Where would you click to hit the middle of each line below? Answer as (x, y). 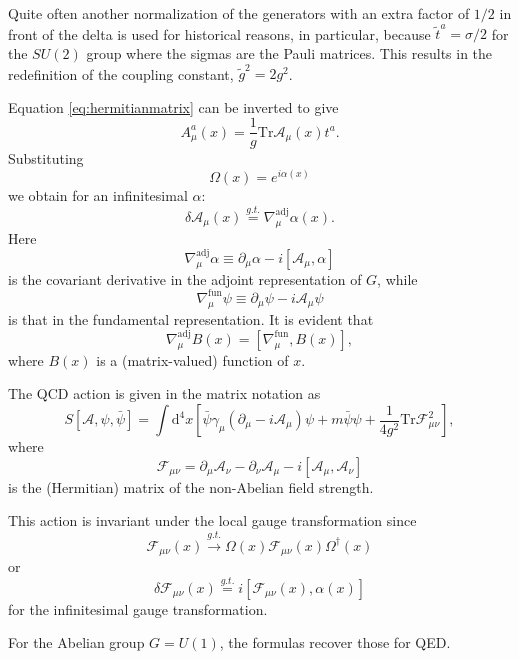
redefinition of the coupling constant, (121, 73)
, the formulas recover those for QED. (335, 642)
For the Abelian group (76, 642)
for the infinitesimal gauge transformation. (138, 608)
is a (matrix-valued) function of (192, 359)
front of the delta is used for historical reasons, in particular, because (219, 33)
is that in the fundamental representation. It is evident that (191, 318)
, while (397, 278)
